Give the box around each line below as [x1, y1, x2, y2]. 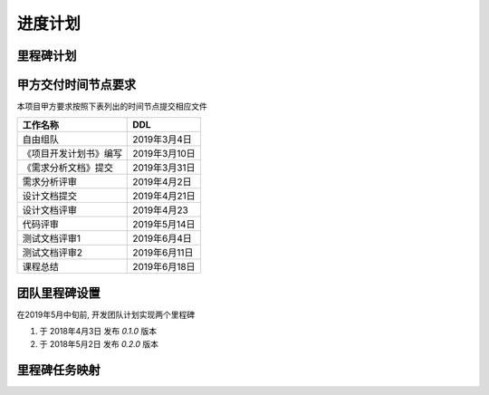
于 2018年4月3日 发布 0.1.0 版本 [39, 326, 158, 337]
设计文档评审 [22, 204, 77, 217]
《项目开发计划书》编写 [22, 148, 122, 160]
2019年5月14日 [132, 218, 196, 231]
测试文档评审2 [22, 246, 83, 259]
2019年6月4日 [132, 232, 192, 245]
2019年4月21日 [132, 190, 197, 203]
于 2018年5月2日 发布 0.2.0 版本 [39, 338, 158, 349]
